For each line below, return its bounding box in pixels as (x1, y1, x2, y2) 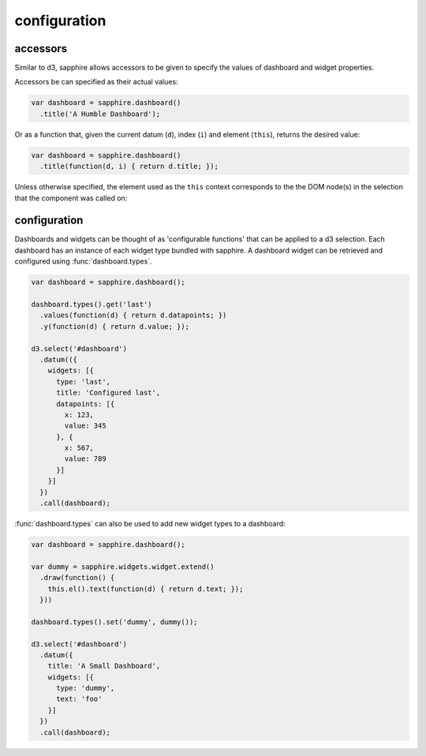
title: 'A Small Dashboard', (47, 661, 161, 671)
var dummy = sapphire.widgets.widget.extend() (31, 562, 215, 571)
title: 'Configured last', (56, 388, 161, 398)
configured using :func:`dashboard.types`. (14, 256, 153, 266)
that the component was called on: (14, 193, 128, 203)
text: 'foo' (56, 694, 103, 704)
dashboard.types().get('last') (31, 300, 153, 309)
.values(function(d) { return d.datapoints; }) (39, 311, 227, 320)
